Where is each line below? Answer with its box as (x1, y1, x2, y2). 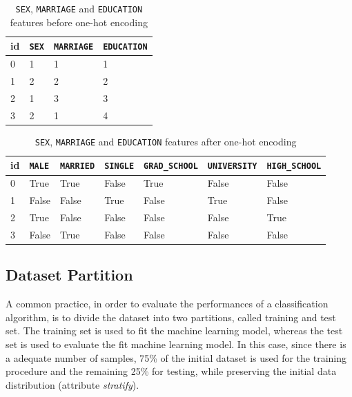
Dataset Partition (6, 264, 133, 285)
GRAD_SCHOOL (144, 161, 198, 172)
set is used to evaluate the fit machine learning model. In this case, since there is (6, 336, 346, 351)
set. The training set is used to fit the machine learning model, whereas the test (6, 323, 343, 338)
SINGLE (104, 161, 135, 172)
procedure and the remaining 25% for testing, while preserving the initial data (6, 364, 337, 378)
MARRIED (60, 161, 95, 172)
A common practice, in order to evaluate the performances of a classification (6, 296, 329, 311)
